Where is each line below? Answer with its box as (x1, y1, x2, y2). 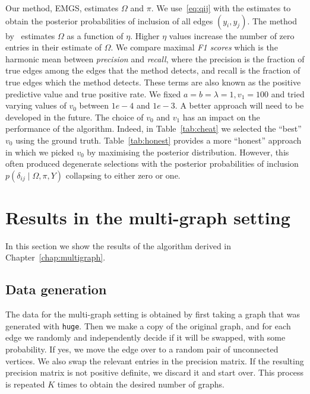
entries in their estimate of (5, 41, 102, 53)
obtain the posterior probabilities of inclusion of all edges (5, 14, 213, 27)
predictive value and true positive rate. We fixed (5, 87, 181, 100)
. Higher (130, 29, 160, 42)
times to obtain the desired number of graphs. (57, 377, 224, 390)
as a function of (67, 29, 124, 42)
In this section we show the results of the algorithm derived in (5, 239, 232, 252)
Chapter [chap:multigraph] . (5, 251, 106, 263)
